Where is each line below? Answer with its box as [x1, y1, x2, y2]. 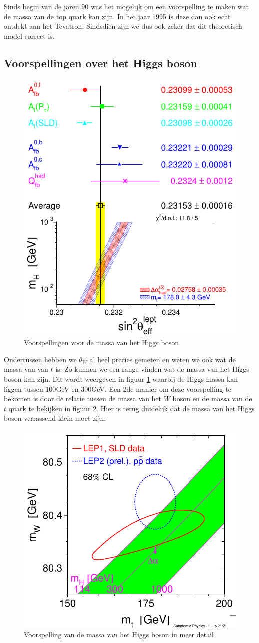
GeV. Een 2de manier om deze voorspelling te [91, 383, 231, 394]
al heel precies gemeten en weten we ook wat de [89, 354, 236, 364]
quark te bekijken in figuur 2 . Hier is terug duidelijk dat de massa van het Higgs [8, 403, 255, 413]
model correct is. [4, 30, 55, 41]
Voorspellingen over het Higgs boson [4, 55, 197, 70]
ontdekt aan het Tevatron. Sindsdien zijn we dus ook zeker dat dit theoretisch [4, 21, 242, 31]
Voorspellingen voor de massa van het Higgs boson [24, 337, 179, 348]
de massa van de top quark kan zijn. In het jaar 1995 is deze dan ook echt [4, 11, 231, 21]
